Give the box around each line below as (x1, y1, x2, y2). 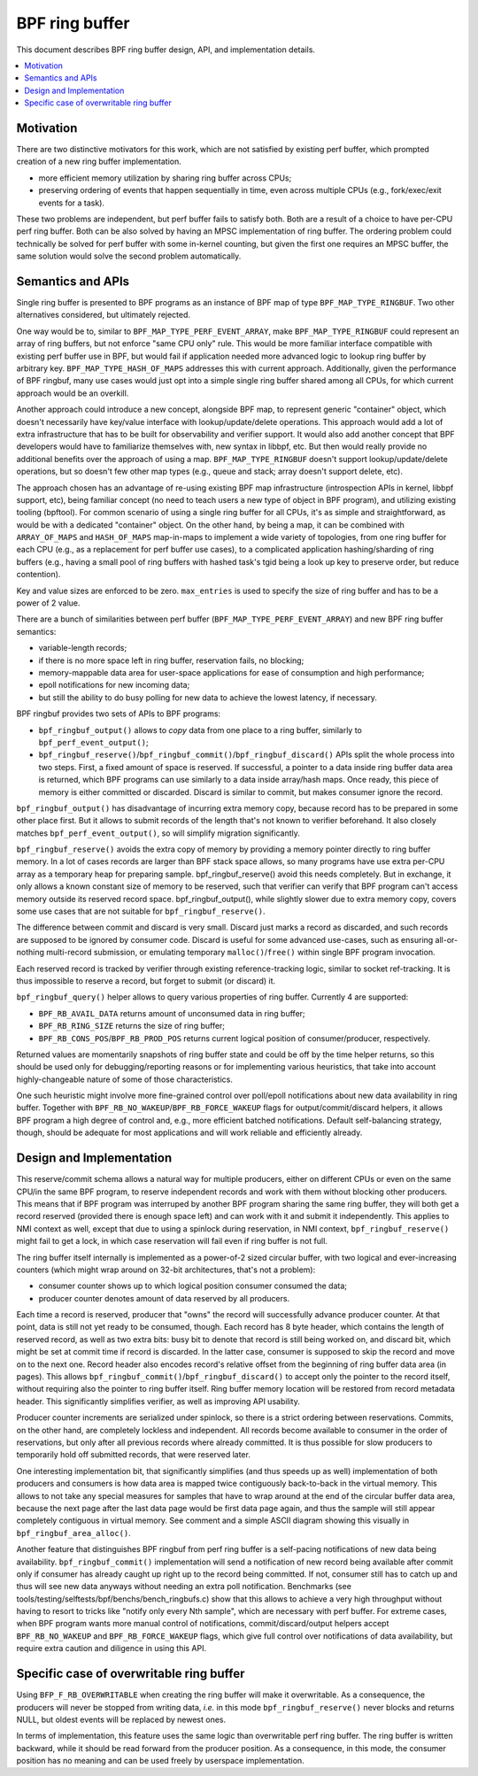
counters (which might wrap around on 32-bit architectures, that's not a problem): (16, 1264, 316, 1275)
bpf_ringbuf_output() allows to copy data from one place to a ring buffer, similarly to (38, 724, 363, 735)
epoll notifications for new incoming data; (38, 680, 190, 691)
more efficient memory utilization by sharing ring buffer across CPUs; (38, 173, 292, 183)
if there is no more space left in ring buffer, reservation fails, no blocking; (38, 655, 305, 666)
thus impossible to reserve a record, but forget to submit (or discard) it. (16, 975, 276, 986)
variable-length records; (38, 643, 127, 653)
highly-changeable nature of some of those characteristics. (16, 1074, 234, 1085)
